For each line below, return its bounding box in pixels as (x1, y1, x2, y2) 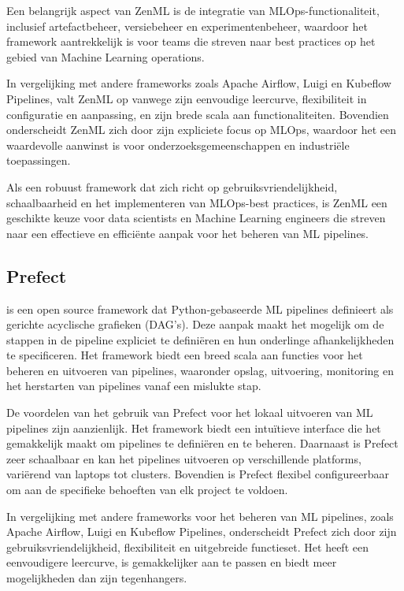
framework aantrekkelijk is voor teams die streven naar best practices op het (6, 33, 376, 50)
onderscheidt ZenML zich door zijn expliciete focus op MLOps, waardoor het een (6, 121, 397, 138)
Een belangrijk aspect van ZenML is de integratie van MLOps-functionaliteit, (6, 2, 380, 18)
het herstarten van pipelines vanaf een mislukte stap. (6, 377, 261, 394)
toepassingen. (6, 152, 71, 169)
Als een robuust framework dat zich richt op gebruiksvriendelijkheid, (6, 178, 338, 195)
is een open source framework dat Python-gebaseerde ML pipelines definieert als (6, 300, 394, 317)
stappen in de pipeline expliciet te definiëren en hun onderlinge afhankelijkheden (6, 331, 395, 348)
